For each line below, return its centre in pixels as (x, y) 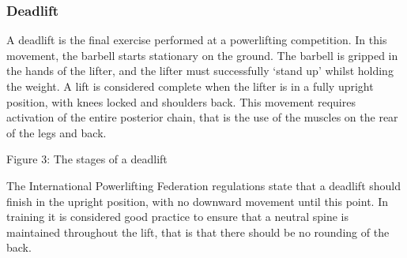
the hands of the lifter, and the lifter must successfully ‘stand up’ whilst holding (200, 71)
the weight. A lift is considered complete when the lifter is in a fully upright (190, 86)
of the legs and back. (57, 132)
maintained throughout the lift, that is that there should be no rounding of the (198, 232)
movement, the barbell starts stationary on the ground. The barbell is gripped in (202, 55)
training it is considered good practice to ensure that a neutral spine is (178, 217)
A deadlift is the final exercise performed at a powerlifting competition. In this (197, 40)
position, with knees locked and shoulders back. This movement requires (181, 101)
